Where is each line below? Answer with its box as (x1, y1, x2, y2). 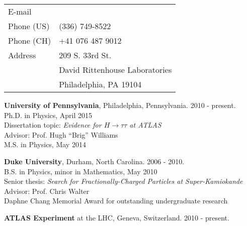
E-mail (8, 6, 32, 17)
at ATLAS (129, 120, 161, 130)
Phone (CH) (8, 35, 51, 46)
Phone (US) (8, 20, 50, 32)
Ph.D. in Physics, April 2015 (4, 109, 93, 120)
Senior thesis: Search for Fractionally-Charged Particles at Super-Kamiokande (4, 176, 243, 186)
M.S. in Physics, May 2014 (4, 139, 86, 150)
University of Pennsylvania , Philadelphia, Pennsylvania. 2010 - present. (4, 100, 236, 110)
